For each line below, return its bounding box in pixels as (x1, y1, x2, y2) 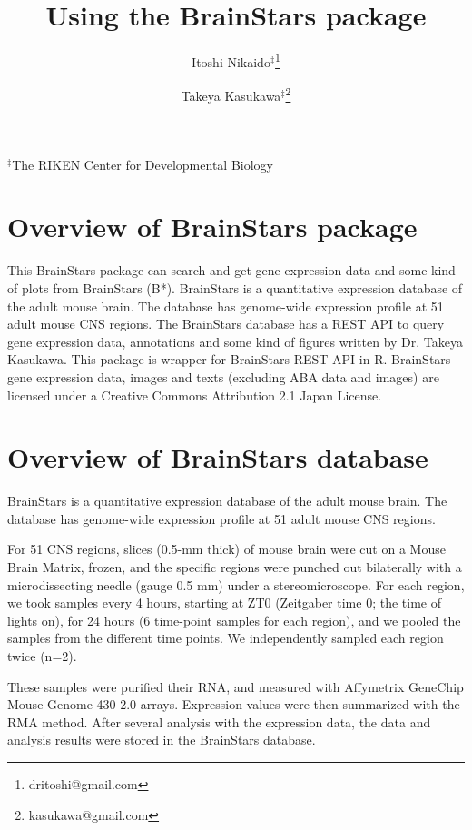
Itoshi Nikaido (192, 52, 270, 71)
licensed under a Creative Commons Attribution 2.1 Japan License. (7, 385, 382, 404)
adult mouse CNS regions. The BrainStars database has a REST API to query (7, 314, 445, 333)
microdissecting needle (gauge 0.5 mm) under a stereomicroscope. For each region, (7, 575, 465, 594)
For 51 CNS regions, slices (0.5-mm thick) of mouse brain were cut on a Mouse (7, 539, 446, 558)
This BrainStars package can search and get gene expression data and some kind (7, 261, 456, 280)
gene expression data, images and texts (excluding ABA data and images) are (7, 367, 439, 386)
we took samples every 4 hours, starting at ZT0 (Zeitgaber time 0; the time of (7, 593, 441, 612)
